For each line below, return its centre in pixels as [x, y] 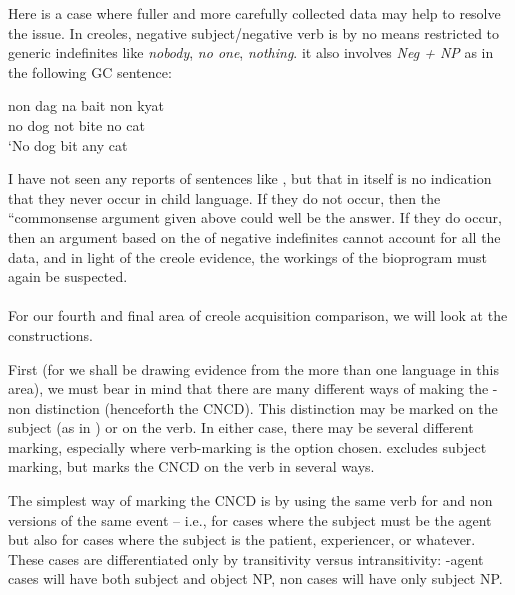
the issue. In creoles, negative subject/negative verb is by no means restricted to [254, 32]
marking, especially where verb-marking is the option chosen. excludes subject [247, 446]
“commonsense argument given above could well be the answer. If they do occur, [255, 217]
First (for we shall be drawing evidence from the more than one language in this [254, 368]
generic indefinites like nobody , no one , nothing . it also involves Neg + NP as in [251, 52]
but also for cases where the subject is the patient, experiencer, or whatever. [242, 539]
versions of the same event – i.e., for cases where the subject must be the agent [250, 519]
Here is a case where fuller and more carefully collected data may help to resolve [254, 13]
